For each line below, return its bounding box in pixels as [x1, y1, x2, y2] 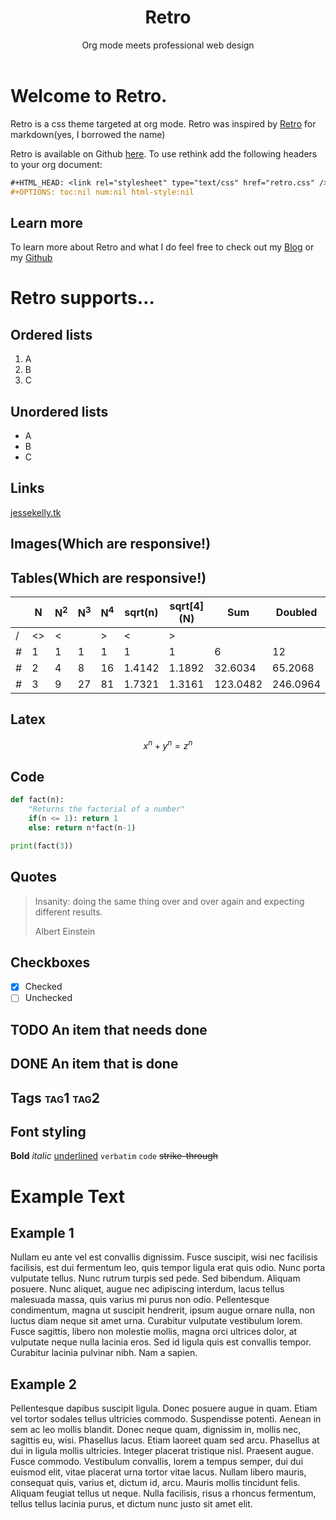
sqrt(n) [124, 606, 159, 620]
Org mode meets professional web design [81, 39, 255, 51]
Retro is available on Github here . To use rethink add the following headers [10, 147, 318, 160]
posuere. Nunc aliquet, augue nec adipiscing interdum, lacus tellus [10, 1283, 285, 1295]
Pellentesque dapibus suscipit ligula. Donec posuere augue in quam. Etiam [10, 1402, 318, 1415]
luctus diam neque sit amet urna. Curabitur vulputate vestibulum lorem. [10, 1315, 303, 1327]
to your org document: [10, 158, 103, 170]
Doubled [275, 606, 318, 620]
